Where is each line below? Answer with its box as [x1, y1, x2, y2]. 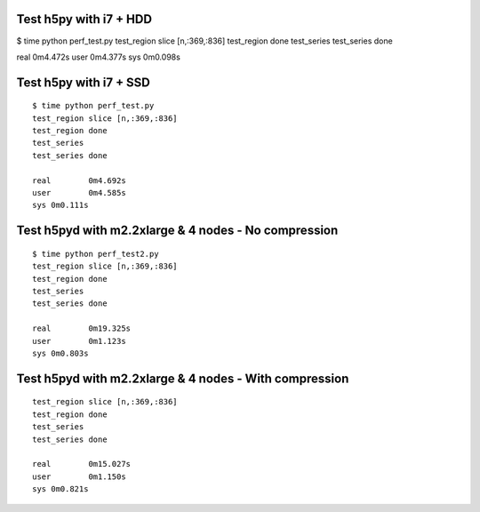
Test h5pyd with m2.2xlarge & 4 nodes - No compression [16, 223, 339, 238]
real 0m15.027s [32, 459, 132, 469]
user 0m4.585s [32, 188, 126, 198]
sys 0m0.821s [32, 484, 89, 494]
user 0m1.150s [32, 471, 126, 482]
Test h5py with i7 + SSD [16, 75, 151, 90]
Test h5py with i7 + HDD [16, 12, 153, 27]
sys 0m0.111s [32, 200, 89, 211]
